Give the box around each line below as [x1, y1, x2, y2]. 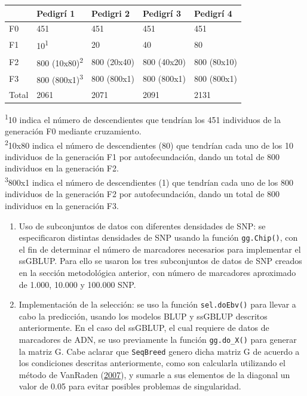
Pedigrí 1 [36, 7, 75, 19]
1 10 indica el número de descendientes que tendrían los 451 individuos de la [5, 111, 281, 125]
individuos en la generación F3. [5, 199, 119, 211]
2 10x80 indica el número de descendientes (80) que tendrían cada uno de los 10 [5, 137, 293, 151]
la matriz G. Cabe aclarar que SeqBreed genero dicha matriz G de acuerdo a [19, 345, 300, 357]
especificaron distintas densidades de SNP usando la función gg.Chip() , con [19, 231, 298, 244]
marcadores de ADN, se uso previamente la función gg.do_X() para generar [19, 333, 297, 345]
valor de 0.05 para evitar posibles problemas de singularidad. [19, 380, 241, 392]
